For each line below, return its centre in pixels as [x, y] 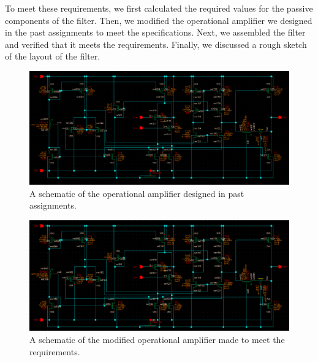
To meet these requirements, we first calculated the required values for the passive [159, 8]
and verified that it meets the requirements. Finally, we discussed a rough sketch [156, 44]
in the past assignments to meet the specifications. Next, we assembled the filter [155, 32]
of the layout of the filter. [53, 56]
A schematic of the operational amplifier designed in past [137, 193]
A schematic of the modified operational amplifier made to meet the [157, 339]
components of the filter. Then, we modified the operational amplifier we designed [159, 20]
